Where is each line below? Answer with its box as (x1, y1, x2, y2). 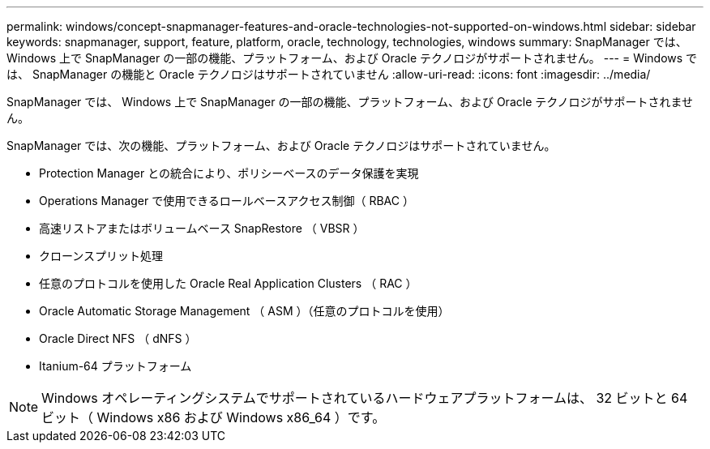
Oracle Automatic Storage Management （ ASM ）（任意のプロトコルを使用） (39, 304, 450, 318)
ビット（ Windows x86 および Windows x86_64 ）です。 (41, 409, 386, 425)
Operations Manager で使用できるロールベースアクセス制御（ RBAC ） (39, 194, 414, 207)
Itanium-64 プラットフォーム (39, 359, 192, 373)
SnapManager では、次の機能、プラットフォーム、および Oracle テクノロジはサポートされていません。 (6, 139, 556, 152)
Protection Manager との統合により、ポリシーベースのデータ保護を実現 (39, 166, 419, 180)
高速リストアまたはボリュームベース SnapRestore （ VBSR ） (39, 221, 365, 235)
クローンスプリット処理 (39, 249, 164, 263)
